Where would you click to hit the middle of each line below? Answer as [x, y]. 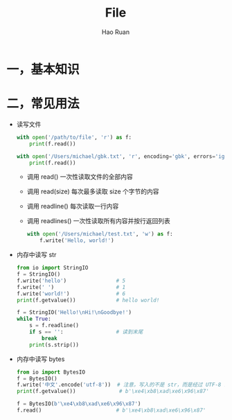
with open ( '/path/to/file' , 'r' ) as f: [74, 137]
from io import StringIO [52, 268]
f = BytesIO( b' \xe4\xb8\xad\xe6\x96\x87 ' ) [79, 404]
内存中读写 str [36, 255]
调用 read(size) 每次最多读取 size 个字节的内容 [93, 191]
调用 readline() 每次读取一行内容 [73, 207]
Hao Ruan [116, 32]
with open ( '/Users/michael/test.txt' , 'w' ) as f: [100, 234]
